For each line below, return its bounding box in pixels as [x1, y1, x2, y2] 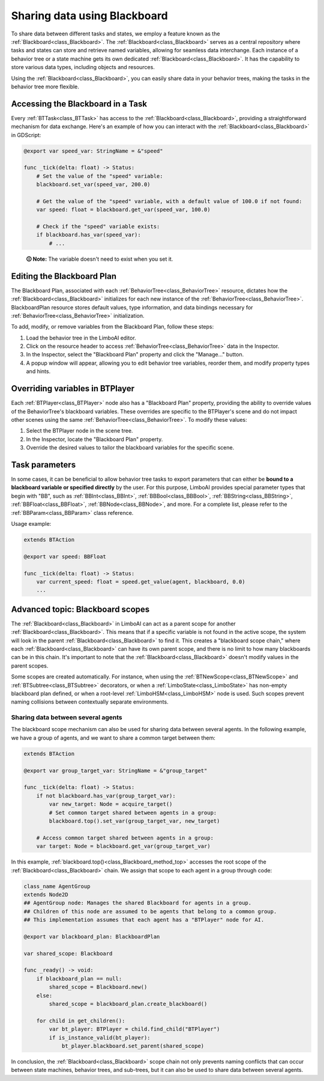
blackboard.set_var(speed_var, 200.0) [36, 181, 151, 188]
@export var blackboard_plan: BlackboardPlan [23, 933, 160, 940]
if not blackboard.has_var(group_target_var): [36, 792, 176, 799]
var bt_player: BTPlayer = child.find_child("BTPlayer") [49, 1026, 220, 1033]
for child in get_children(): [36, 1017, 125, 1024]
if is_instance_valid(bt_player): [49, 1034, 151, 1041]
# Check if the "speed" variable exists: [36, 223, 160, 230]
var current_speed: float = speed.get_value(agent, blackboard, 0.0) [36, 578, 245, 585]
